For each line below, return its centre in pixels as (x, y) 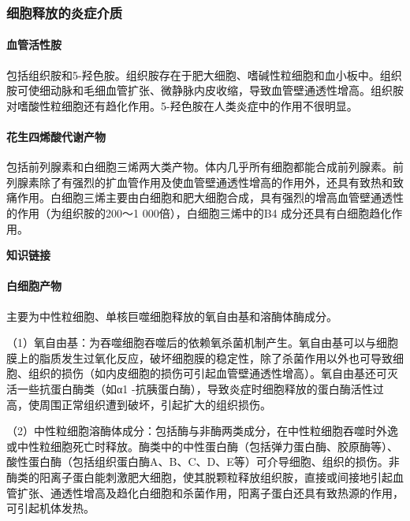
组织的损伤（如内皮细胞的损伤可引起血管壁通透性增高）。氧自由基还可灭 (213, 373)
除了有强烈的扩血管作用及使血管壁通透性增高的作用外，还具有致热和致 (221, 182)
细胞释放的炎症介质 (65, 12)
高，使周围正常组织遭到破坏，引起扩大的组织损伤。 (139, 404)
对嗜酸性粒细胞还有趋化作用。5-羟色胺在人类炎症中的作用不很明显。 (182, 105)
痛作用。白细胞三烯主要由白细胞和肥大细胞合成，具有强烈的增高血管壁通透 (199, 197)
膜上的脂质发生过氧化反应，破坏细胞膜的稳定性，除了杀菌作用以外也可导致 (199, 357)
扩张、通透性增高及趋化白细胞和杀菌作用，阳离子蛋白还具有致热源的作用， (210, 492)
